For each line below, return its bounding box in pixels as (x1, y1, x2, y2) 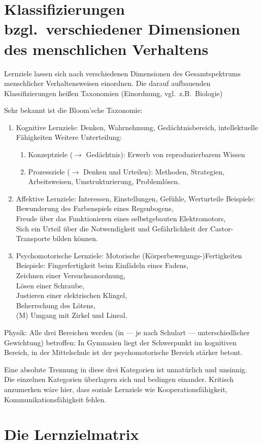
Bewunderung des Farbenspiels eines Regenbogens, (16, 203, 174, 214)
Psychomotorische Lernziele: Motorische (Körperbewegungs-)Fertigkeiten (16, 250, 242, 260)
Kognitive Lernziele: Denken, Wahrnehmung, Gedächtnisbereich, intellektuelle (16, 122, 258, 132)
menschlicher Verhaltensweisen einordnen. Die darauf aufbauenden (4, 78, 211, 88)
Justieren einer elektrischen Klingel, (16, 290, 127, 301)
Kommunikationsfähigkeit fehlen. (4, 394, 107, 404)
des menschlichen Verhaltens (4, 38, 209, 59)
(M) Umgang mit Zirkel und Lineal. (16, 310, 127, 320)
